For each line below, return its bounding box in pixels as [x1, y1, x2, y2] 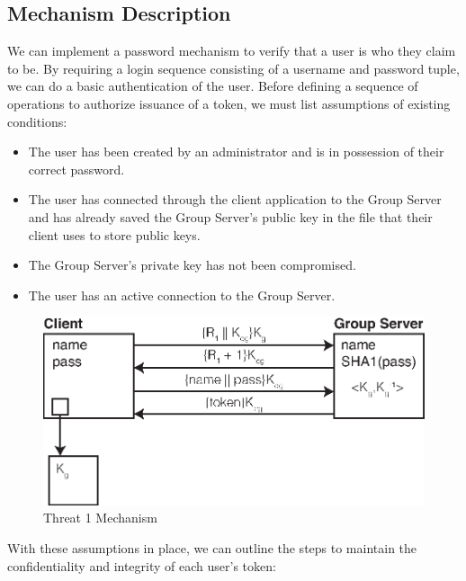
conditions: [7, 112, 67, 130]
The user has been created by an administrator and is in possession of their [28, 142, 444, 161]
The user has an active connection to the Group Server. [28, 285, 336, 304]
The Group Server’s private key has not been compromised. [28, 255, 356, 274]
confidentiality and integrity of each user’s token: [7, 556, 276, 575]
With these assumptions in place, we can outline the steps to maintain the [7, 538, 417, 557]
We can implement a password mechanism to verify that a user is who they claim [7, 41, 456, 60]
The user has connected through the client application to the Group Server [28, 190, 442, 209]
